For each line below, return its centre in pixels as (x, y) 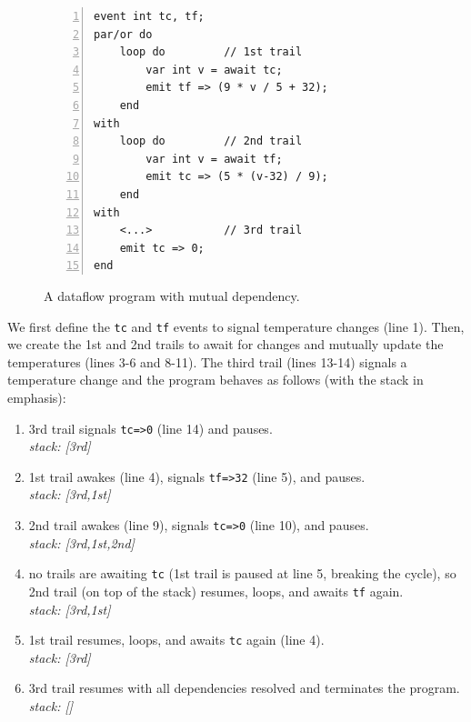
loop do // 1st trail (211, 52)
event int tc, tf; (149, 16)
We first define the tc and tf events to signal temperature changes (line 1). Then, (236, 326)
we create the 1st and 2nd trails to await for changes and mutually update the (225, 344)
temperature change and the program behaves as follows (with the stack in (215, 380)
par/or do (123, 34)
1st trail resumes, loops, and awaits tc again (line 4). (176, 640)
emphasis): (37, 397)
